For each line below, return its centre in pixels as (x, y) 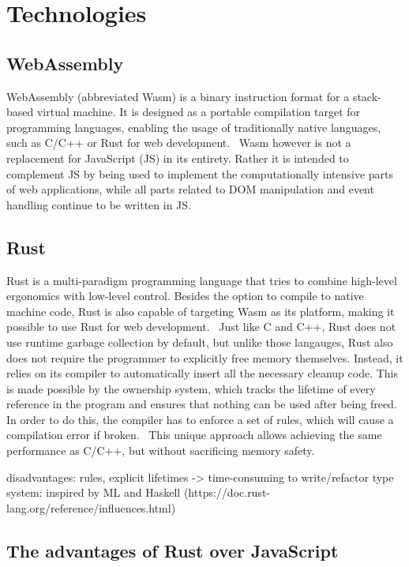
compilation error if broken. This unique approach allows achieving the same (194, 435)
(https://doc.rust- (227, 492)
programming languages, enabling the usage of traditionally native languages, (194, 127)
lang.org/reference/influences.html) (91, 507)
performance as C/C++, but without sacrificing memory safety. (161, 451)
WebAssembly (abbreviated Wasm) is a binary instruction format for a (178, 96)
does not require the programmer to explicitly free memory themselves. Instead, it (205, 357)
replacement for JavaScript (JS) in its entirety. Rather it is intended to (178, 158)
